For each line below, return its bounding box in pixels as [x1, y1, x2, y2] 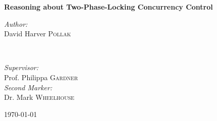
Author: [4, 18, 28, 29]
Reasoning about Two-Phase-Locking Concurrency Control [4, 2, 213, 12]
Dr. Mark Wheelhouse [4, 92, 75, 102]
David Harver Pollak [4, 28, 71, 39]
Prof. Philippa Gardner [4, 72, 78, 82]
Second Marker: [4, 82, 52, 92]
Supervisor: [4, 62, 38, 73]
